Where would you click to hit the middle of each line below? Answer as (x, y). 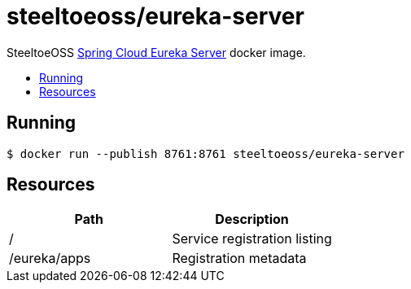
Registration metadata (239, 258)
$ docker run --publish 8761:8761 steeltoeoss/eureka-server (205, 153)
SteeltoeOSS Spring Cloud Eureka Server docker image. (156, 52)
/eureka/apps (50, 258)
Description (252, 219)
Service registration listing (252, 239)
